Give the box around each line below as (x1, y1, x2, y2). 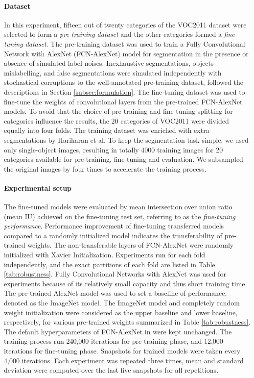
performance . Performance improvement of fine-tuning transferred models (4, 221, 224, 231)
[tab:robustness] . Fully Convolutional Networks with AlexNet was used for (4, 269, 226, 279)
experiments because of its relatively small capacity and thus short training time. (4, 278, 247, 288)
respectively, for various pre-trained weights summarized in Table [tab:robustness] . (4, 317, 251, 327)
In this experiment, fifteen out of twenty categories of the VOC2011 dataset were (4, 19, 247, 29)
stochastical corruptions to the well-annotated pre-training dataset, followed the (4, 77, 243, 87)
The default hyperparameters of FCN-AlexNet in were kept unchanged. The (4, 326, 232, 336)
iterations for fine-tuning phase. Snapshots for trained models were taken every (4, 346, 241, 355)
